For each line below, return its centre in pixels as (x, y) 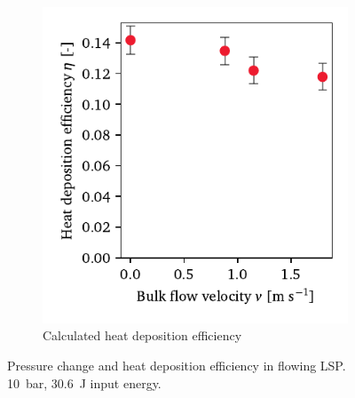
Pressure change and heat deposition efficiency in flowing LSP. (177, 366)
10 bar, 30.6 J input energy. (84, 382)
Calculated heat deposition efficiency (142, 335)
